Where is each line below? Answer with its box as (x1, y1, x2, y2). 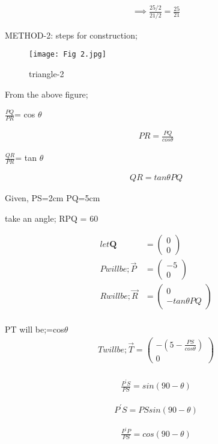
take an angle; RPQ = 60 (5, 211, 98, 224)
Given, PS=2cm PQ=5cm (5, 191, 100, 204)
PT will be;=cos (5, 323, 64, 336)
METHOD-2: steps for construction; (5, 28, 138, 41)
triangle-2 (29, 67, 64, 80)
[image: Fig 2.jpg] (29, 50, 106, 59)
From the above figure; (5, 87, 88, 100)
